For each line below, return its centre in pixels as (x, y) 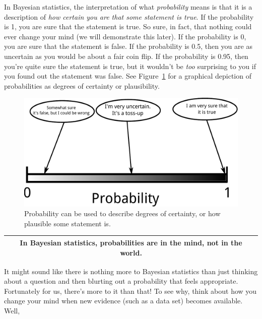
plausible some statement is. (68, 223)
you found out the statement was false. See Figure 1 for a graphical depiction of (128, 76)
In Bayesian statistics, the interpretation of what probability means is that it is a (128, 7)
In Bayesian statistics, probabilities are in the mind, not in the (131, 242)
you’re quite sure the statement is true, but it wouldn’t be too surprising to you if (130, 66)
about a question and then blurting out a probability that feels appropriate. (121, 281)
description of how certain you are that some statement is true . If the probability (129, 16)
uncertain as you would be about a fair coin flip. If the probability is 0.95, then (126, 56)
